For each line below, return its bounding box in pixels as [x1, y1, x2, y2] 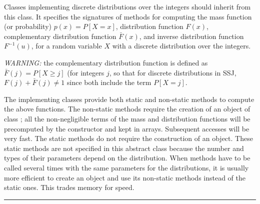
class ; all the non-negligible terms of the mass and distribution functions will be [4, 113, 250, 123]
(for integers [67, 67, 104, 77]
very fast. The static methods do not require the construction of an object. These [4, 133, 253, 143]
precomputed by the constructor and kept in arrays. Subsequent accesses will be [4, 123, 249, 133]
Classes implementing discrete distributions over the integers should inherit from [4, 1, 251, 11]
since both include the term [66, 77, 151, 87]
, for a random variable [31, 40, 102, 51]
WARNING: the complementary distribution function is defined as [4, 57, 208, 67]
